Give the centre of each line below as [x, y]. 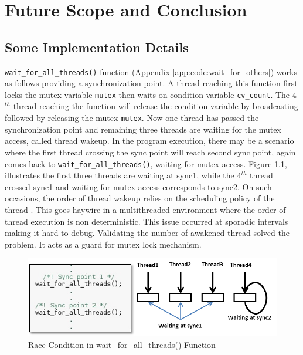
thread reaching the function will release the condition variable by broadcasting [156, 106]
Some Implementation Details [97, 47]
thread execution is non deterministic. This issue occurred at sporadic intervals [147, 221]
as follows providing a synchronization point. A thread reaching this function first [151, 83]
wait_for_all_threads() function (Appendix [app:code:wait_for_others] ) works [151, 71]
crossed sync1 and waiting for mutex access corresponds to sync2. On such [138, 186]
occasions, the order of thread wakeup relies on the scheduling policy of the [140, 198]
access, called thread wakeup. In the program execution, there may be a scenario [149, 141]
